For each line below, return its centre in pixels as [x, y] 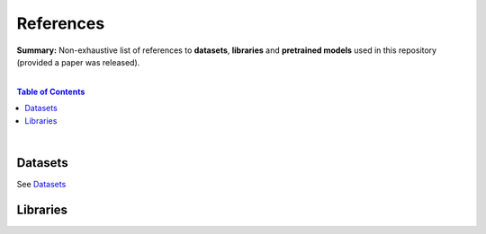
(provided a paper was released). [78, 62]
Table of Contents [51, 91]
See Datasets [41, 184]
